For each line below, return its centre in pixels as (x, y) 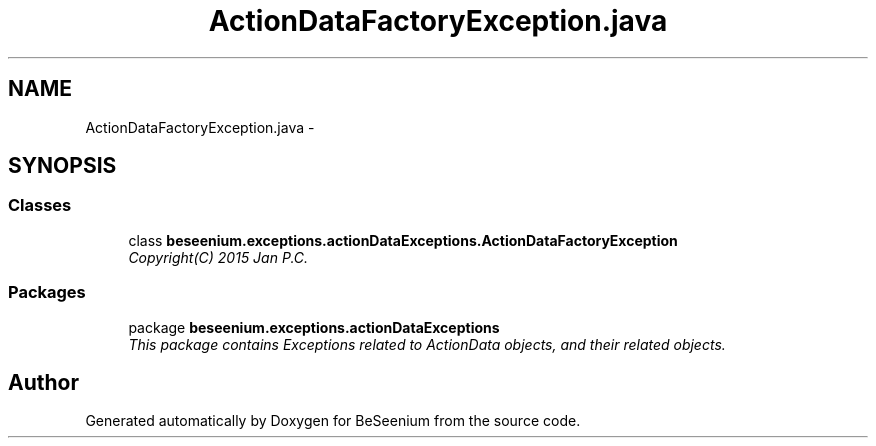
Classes (40, 205)
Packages (47, 292)
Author (43, 382)
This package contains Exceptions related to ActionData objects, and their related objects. (427, 344)
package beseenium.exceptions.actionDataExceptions (314, 327)
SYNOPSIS (62, 166)
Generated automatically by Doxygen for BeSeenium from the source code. (333, 421)
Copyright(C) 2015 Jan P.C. (218, 257)
